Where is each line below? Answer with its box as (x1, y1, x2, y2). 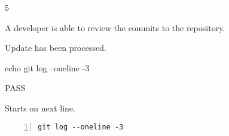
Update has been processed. (5, 41, 106, 54)
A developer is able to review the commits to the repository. (5, 21, 225, 34)
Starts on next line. (5, 101, 75, 114)
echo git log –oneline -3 (5, 61, 90, 74)
